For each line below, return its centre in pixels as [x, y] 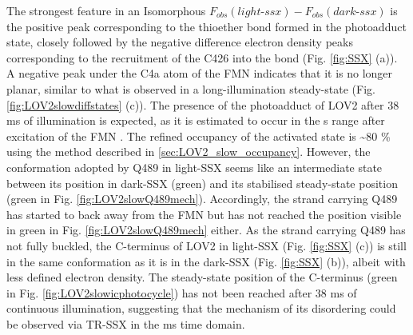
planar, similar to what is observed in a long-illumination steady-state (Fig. [191, 88]
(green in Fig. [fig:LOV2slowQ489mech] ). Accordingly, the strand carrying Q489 [202, 199]
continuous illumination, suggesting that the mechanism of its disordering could [201, 308]
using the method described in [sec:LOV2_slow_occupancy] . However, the [189, 152]
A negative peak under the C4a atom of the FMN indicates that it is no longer [200, 73]
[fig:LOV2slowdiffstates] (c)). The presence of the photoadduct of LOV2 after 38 [203, 104]
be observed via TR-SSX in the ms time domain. [126, 323]
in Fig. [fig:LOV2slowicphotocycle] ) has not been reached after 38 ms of [182, 292]
